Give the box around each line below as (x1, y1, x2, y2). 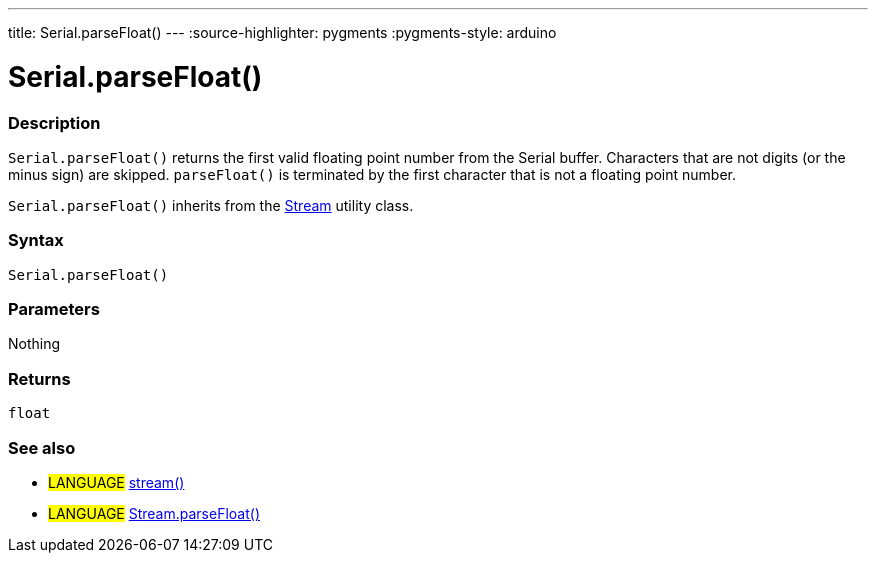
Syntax (8, 230, 64, 251)
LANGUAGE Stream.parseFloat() (48, 504, 260, 522)
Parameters (8, 299, 100, 319)
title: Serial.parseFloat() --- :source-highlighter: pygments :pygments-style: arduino (8, 24, 557, 41)
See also (8, 437, 76, 458)
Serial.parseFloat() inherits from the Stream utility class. (8, 196, 414, 214)
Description (8, 112, 101, 133)
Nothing (8, 335, 61, 353)
